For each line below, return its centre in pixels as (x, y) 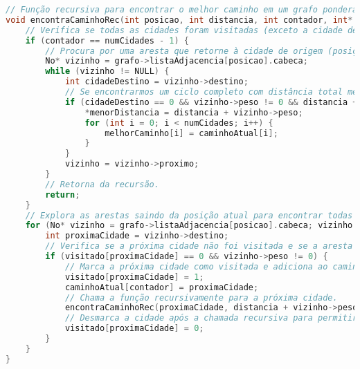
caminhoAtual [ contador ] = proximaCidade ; (162, 287)
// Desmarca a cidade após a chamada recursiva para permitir (211, 318)
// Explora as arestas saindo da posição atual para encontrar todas (189, 215)
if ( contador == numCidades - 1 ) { (107, 40)
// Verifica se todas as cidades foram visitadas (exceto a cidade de (191, 30)
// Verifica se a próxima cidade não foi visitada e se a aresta (199, 246)
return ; (63, 195)
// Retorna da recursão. (102, 184)
